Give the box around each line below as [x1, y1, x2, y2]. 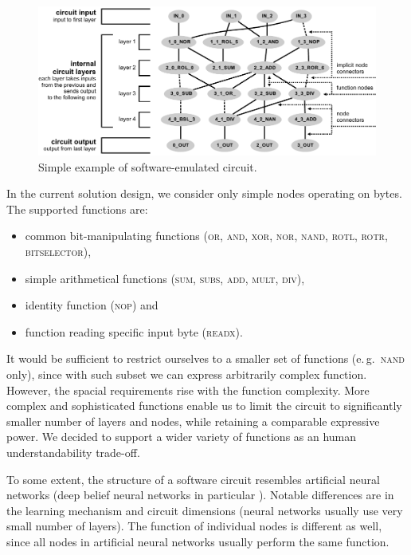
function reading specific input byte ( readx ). [25, 323, 243, 340]
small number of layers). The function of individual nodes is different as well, [6, 518, 382, 534]
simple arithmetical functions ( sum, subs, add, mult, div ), [25, 270, 305, 286]
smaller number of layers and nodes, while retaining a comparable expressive [6, 412, 380, 429]
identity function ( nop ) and [25, 297, 159, 313]
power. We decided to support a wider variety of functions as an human [6, 428, 357, 445]
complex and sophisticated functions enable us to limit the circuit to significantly [6, 397, 402, 414]
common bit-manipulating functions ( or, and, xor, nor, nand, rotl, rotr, [25, 227, 388, 244]
